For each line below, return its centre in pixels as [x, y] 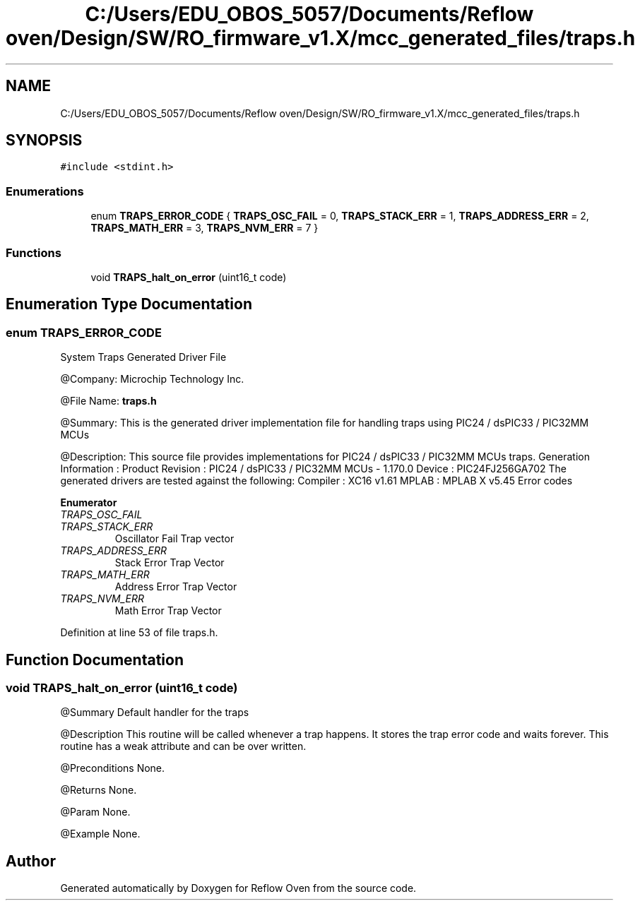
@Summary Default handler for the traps [155, 713]
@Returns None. [99, 790]
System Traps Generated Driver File [143, 357]
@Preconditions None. [113, 768]
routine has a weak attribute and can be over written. [183, 746]
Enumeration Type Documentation [129, 304]
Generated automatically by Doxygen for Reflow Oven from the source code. [238, 888]
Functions [34, 252]
